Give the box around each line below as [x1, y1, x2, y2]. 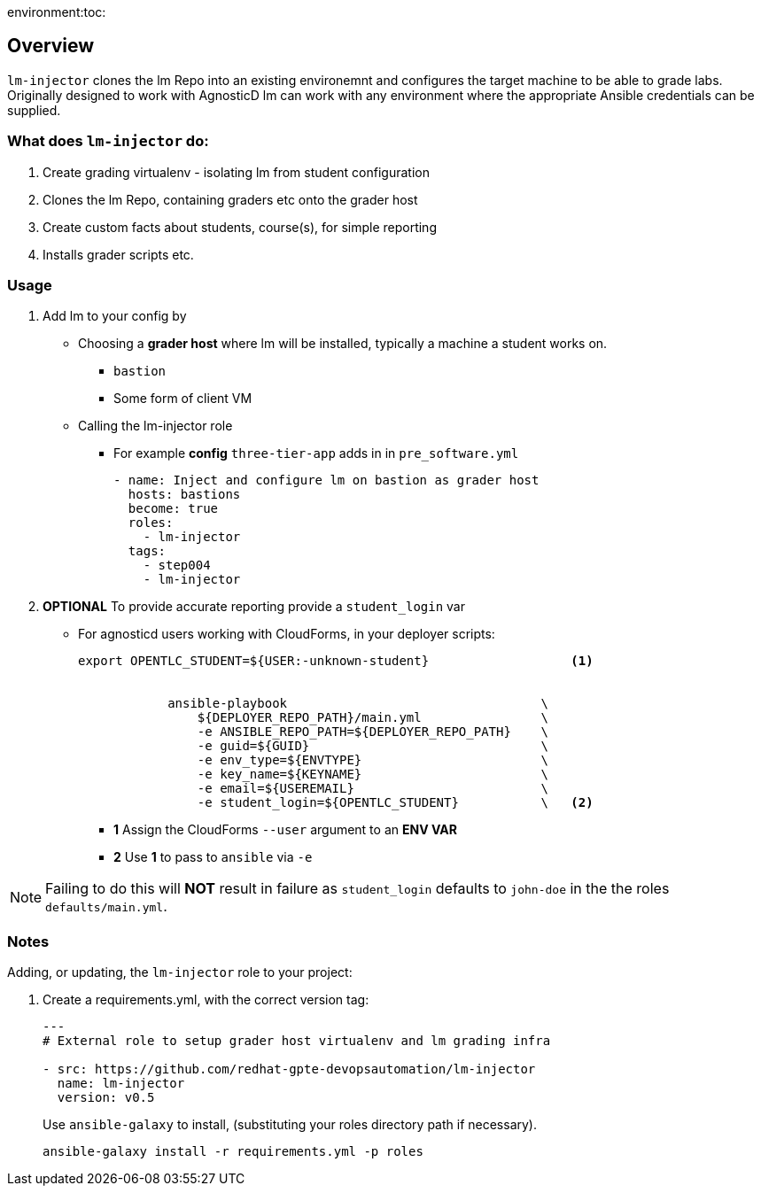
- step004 [143, 558, 211, 573]
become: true [128, 501, 219, 516]
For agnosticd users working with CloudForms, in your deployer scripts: [78, 626, 495, 642]
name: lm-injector [57, 1076, 185, 1091]
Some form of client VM [113, 391, 252, 407]
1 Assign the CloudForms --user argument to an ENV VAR [113, 822, 457, 838]
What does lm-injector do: [7, 132, 209, 151]
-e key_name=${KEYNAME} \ [197, 767, 549, 782]
